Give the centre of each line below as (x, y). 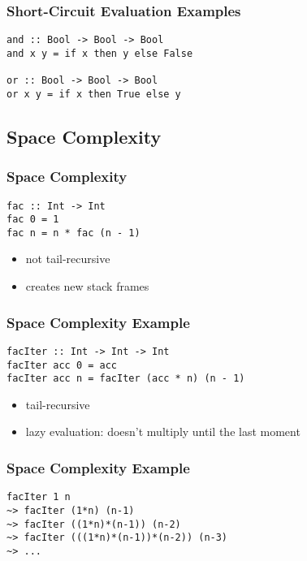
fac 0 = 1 (33, 220)
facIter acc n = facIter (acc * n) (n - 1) (126, 379)
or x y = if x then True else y (94, 94)
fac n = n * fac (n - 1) (74, 233)
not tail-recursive (68, 259)
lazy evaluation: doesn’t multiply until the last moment (163, 432)
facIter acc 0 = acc (62, 365)
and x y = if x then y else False (100, 53)
